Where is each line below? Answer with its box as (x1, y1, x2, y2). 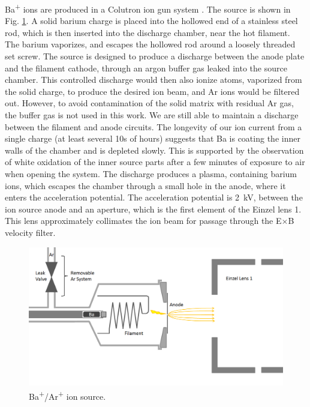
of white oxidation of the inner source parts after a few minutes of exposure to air (5, 155, 305, 168)
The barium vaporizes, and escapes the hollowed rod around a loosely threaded (5, 38, 296, 50)
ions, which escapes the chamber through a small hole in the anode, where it (5, 179, 286, 191)
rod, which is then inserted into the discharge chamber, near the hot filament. (5, 26, 290, 38)
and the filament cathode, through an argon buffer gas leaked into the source (5, 61, 287, 74)
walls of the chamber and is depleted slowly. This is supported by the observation (5, 143, 304, 156)
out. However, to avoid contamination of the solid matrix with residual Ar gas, (5, 97, 294, 109)
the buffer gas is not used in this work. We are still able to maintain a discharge (5, 109, 299, 121)
